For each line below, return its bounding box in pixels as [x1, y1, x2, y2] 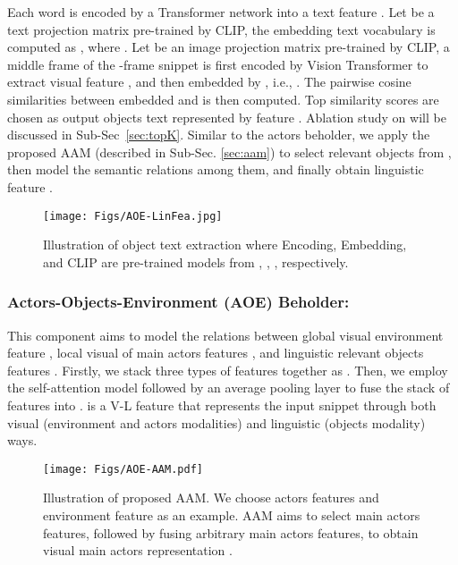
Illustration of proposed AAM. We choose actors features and [43, 488, 379, 507]
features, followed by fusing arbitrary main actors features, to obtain [43, 523, 419, 542]
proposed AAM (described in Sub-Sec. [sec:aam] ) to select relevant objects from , [7, 142, 452, 161]
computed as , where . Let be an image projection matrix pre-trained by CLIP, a [7, 38, 450, 56]
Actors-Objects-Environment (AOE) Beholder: [7, 291, 350, 313]
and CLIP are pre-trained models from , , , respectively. [43, 252, 349, 271]
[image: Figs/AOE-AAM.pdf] [43, 462, 203, 476]
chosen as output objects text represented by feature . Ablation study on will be [7, 107, 446, 126]
